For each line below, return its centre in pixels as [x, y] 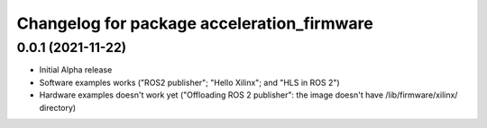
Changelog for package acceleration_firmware [195, 23]
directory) [58, 107]
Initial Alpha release [76, 70]
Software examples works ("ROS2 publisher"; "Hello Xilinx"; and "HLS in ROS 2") [189, 82]
